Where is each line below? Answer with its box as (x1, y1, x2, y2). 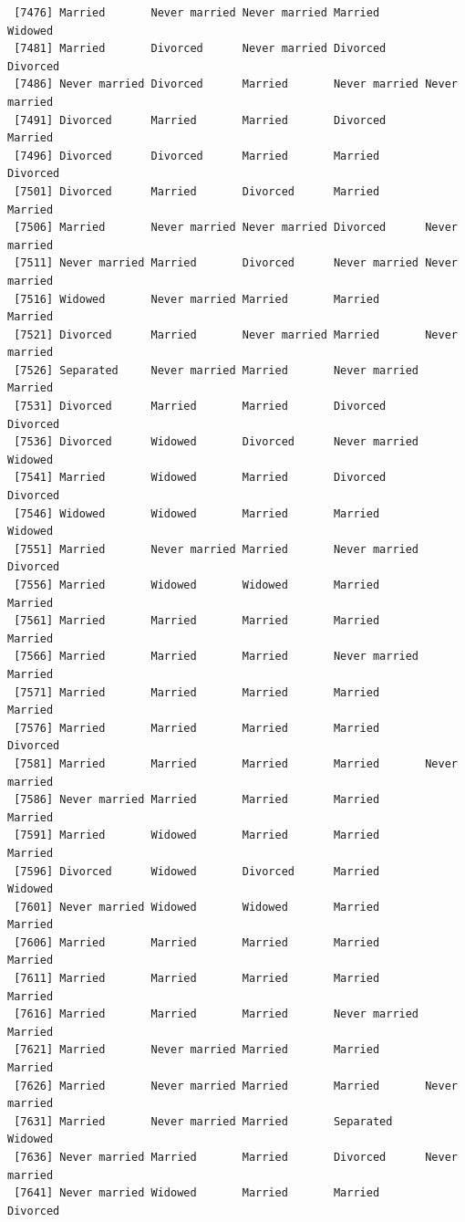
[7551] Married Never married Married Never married (14, 542, 419, 556)
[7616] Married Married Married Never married (14, 1008, 419, 1021)
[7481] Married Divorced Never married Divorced (14, 42, 387, 56)
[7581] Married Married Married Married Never (14, 757, 458, 770)
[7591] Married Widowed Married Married (14, 829, 380, 842)
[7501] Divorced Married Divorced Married (14, 184, 380, 198)
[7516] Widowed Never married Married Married (14, 292, 380, 306)
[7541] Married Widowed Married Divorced (14, 471, 387, 485)
